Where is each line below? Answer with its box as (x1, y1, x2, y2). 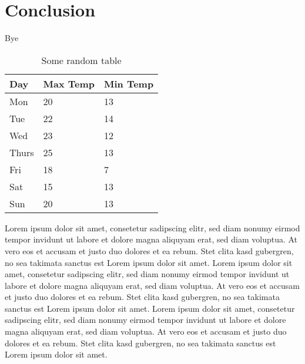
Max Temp (43, 76, 95, 90)
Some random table (41, 53, 122, 67)
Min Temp (104, 76, 154, 90)
